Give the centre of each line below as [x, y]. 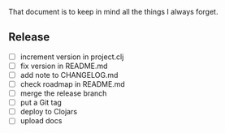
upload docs [41, 121]
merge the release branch [63, 93]
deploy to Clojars [49, 112]
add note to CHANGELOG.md [69, 75]
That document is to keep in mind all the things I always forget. [113, 12]
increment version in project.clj [72, 57]
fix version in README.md [64, 66]
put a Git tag [41, 103]
